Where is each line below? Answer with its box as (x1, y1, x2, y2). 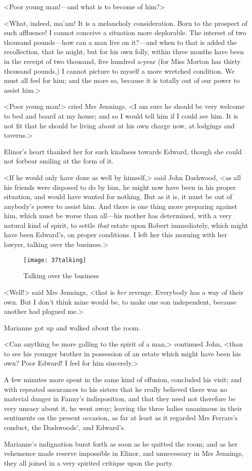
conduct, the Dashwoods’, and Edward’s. (4, 422, 126, 432)
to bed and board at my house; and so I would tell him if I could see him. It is (4, 110, 238, 121)
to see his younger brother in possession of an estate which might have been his (4, 348, 241, 358)
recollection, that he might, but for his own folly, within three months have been (4, 46, 244, 57)
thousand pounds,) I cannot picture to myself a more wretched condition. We (4, 65, 235, 76)
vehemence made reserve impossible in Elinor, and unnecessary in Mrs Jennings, (4, 448, 244, 458)
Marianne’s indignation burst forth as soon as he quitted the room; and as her (4, 438, 238, 449)
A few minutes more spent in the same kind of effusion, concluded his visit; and (4, 374, 242, 385)
